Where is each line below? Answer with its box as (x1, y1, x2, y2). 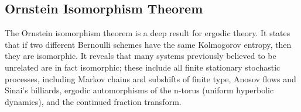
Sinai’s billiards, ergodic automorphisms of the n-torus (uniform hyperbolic (5, 84, 274, 96)
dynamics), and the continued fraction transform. (5, 95, 182, 107)
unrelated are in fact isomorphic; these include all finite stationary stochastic (5, 61, 281, 73)
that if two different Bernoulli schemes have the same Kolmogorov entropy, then (5, 38, 292, 50)
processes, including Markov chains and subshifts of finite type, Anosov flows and (5, 72, 296, 85)
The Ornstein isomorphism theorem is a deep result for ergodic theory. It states (5, 27, 290, 39)
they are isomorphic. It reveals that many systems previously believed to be (5, 50, 276, 62)
